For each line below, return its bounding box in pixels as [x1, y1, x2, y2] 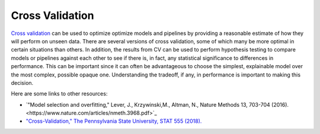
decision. [11, 79, 34, 86]
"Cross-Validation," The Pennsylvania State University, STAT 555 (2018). [25, 117, 202, 125]
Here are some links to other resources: [11, 90, 108, 97]
